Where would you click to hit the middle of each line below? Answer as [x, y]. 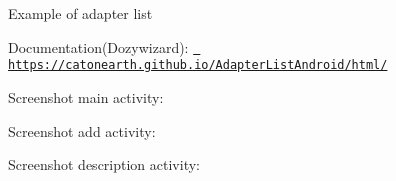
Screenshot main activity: [86, 96]
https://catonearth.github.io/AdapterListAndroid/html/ [198, 65]
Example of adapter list [80, 13]
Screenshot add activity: [82, 130]
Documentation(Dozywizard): [98, 46]
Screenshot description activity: [104, 164]
